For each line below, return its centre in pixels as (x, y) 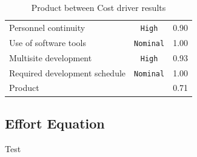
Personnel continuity (47, 27)
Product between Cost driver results (98, 7)
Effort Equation (55, 123)
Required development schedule (68, 72)
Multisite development (51, 57)
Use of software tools (48, 42)
